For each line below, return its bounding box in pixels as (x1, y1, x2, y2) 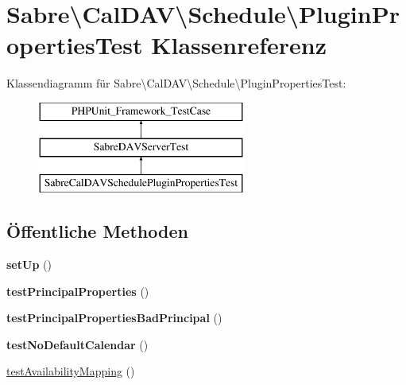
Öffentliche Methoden (6, 219, 188, 243)
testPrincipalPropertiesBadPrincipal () (6, 309, 222, 326)
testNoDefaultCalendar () (6, 336, 149, 352)
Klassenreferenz (151, 29, 327, 61)
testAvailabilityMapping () (6, 363, 135, 379)
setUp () (6, 256, 52, 273)
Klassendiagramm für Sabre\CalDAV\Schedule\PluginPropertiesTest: (6, 75, 346, 91)
